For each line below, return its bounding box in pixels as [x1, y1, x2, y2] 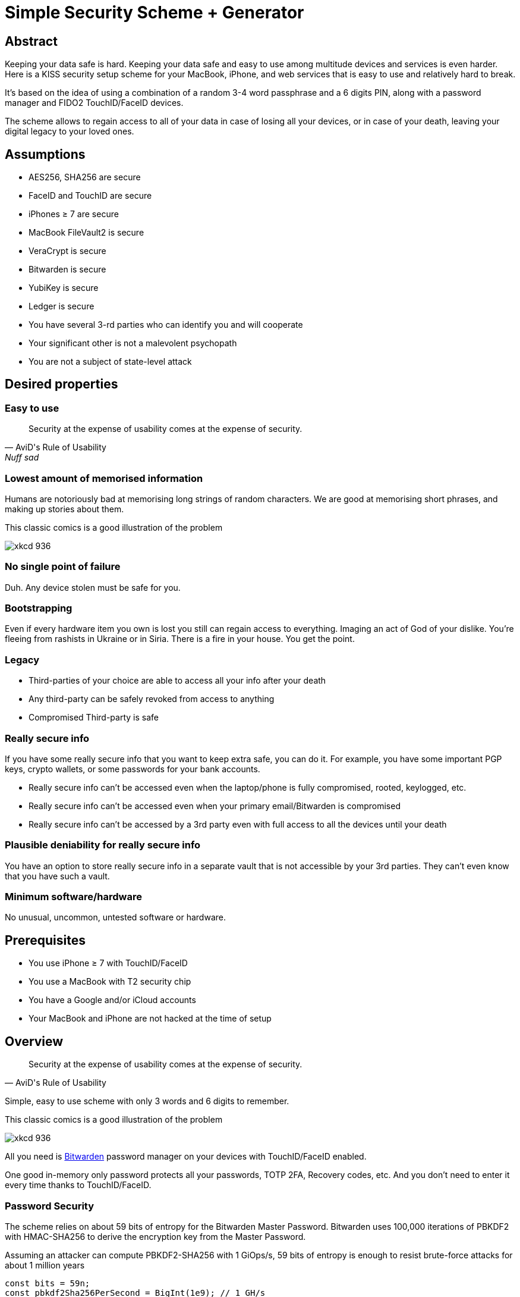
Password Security [5, 1199, 94, 1212]
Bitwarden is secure [29, 264, 106, 275]
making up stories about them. [5, 503, 124, 514]
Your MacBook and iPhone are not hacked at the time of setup [29, 1013, 272, 1024]
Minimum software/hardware [5, 891, 142, 903]
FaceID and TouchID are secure [29, 190, 152, 201]
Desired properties [5, 377, 118, 392]
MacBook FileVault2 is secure [29, 227, 144, 238]
